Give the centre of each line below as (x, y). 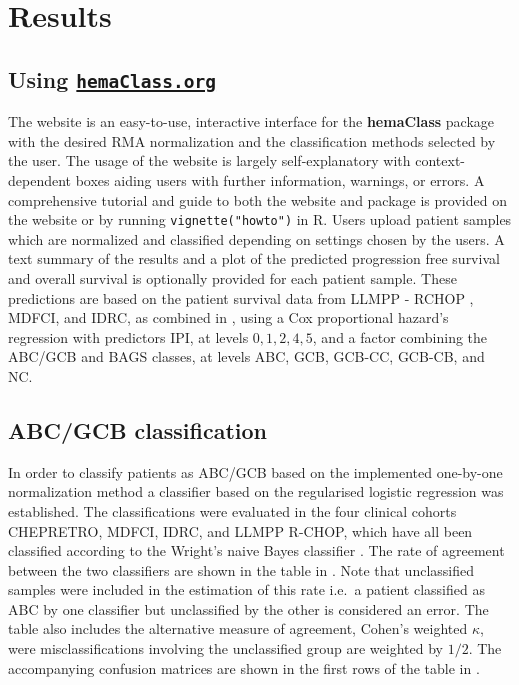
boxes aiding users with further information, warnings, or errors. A (280, 179)
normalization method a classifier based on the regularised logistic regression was (256, 491)
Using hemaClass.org (112, 78)
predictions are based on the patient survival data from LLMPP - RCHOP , (241, 297)
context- (440, 160)
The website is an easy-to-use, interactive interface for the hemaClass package (251, 121)
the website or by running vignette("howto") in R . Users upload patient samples (260, 219)
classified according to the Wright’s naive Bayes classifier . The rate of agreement (256, 550)
